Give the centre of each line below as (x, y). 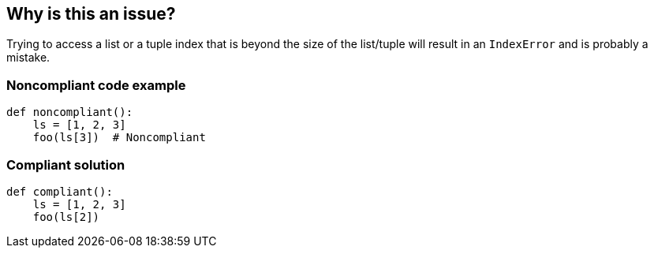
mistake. (28, 58)
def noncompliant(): (70, 112)
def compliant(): (60, 191)
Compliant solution (66, 164)
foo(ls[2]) (66, 217)
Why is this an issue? (91, 14)
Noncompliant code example (96, 85)
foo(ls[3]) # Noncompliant (119, 138)
